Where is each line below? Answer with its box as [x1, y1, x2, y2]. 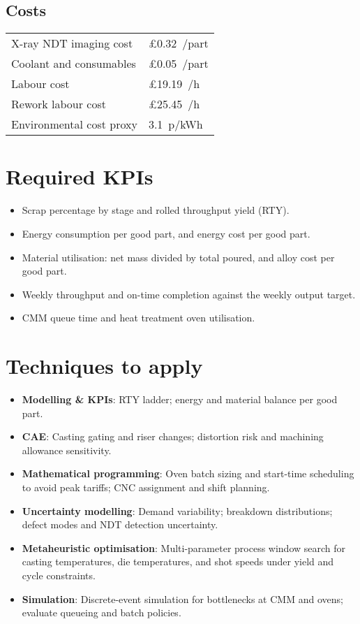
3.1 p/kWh [148, 116, 203, 133]
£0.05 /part [148, 55, 209, 72]
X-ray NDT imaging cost [11, 35, 133, 52]
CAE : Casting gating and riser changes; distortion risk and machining [22, 429, 324, 444]
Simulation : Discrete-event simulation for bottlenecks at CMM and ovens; [22, 591, 343, 606]
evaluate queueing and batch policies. [22, 605, 181, 620]
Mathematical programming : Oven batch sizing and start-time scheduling [22, 466, 354, 481]
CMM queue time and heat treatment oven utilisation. [22, 310, 255, 325]
